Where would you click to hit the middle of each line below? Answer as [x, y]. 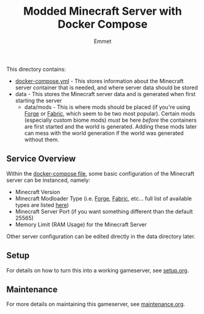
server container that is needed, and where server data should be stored [107, 88]
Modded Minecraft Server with [103, 11]
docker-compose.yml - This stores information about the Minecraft [99, 81]
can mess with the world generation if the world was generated [104, 133]
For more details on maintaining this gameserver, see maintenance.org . [96, 304]
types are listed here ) [42, 205]
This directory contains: [36, 69]
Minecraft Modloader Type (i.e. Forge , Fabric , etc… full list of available [104, 198]
